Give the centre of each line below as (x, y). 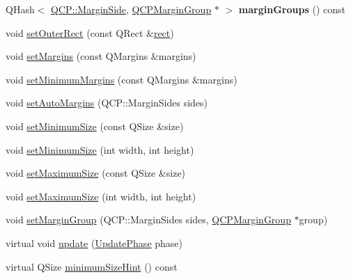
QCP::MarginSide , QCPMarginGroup (131, 9)
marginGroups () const (292, 9)
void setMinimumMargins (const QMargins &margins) (122, 79)
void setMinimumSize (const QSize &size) (95, 126)
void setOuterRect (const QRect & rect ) (90, 32)
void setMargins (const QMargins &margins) (101, 56)
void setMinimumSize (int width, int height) (100, 149)
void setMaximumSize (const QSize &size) (96, 173)
